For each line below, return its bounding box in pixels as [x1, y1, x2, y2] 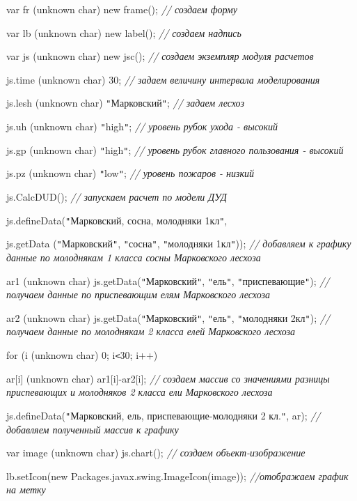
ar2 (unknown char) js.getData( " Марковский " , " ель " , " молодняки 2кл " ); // [6, 310, 331, 325]
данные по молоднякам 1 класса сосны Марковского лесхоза [6, 249, 261, 264]
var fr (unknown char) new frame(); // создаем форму [6, 2, 238, 16]
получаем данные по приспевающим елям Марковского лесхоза [6, 287, 270, 302]
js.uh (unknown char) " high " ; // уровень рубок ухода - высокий [6, 119, 278, 134]
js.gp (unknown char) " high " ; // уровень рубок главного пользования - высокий [6, 142, 344, 157]
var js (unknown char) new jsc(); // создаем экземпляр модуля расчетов [6, 49, 314, 63]
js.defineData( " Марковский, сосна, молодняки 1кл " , [6, 213, 228, 227]
